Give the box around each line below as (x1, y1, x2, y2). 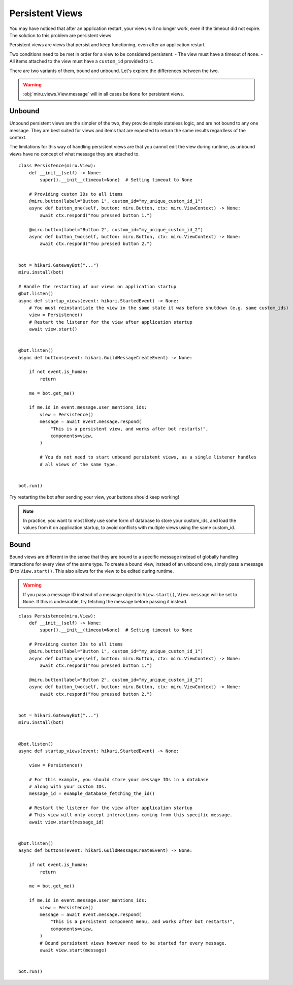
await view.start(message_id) (28, 819, 104, 825)
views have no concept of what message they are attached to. (9, 150, 140, 157)
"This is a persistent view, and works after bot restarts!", (50, 426, 209, 432)
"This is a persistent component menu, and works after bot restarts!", (50, 919, 236, 925)
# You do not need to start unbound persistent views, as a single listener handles (40, 454, 257, 460)
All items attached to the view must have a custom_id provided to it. (9, 58, 153, 65)
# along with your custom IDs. (28, 783, 107, 789)
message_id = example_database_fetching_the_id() (28, 791, 155, 796)
